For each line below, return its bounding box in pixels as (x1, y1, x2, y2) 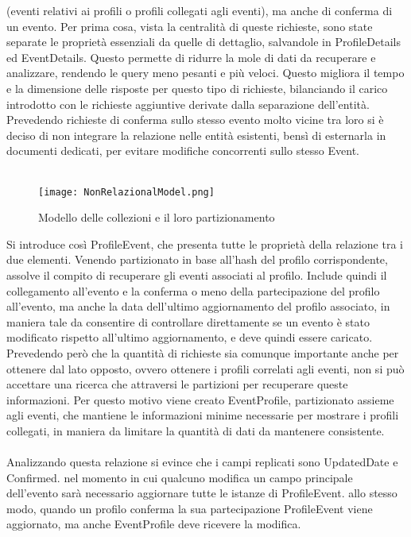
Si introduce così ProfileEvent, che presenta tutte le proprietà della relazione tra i (6, 235, 403, 252)
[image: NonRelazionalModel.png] (38, 186, 215, 198)
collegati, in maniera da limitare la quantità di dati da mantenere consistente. (6, 422, 385, 438)
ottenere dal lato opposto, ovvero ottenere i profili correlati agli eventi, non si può (6, 360, 405, 377)
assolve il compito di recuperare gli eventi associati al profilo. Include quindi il (6, 266, 387, 283)
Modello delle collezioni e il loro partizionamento (38, 209, 275, 226)
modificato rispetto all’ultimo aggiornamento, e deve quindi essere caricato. (6, 329, 373, 346)
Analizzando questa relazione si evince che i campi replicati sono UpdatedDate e (6, 454, 398, 470)
